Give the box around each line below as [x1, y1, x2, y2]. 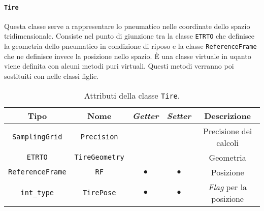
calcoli [216, 136, 239, 148]
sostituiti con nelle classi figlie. [4, 70, 99, 81]
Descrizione [204, 109, 251, 122]
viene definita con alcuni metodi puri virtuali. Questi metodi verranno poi [4, 61, 234, 71]
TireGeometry [74, 153, 124, 162]
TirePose [82, 188, 116, 197]
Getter [132, 109, 159, 122]
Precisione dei [203, 125, 252, 137]
